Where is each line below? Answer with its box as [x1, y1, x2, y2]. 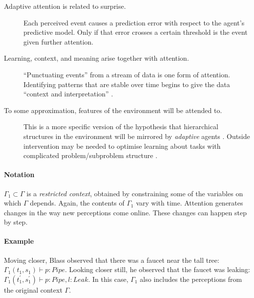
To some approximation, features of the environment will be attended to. [4, 105, 222, 115]
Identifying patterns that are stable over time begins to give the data [23, 79, 230, 89]
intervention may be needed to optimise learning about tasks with [23, 140, 221, 151]
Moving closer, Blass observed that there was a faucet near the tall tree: [4, 254, 219, 265]
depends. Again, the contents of [30, 198, 125, 208]
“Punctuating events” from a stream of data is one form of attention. [23, 69, 230, 79]
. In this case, [88, 274, 128, 284]
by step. [4, 217, 28, 227]
